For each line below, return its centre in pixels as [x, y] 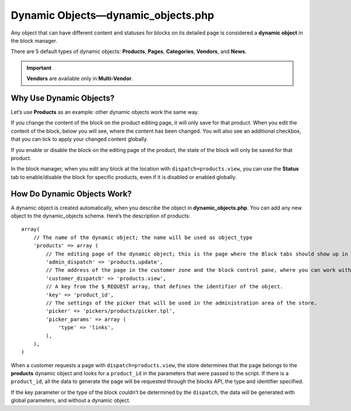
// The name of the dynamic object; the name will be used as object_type [143, 237]
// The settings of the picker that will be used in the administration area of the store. [182, 303]
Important [39, 68]
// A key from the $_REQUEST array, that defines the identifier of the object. [165, 287]
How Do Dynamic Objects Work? [71, 194]
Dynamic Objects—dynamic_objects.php [113, 15]
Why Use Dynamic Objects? [63, 98]
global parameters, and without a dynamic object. [71, 400]
